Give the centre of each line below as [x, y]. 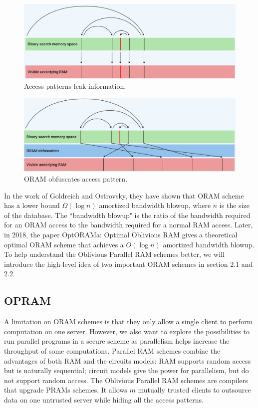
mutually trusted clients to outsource [194, 390]
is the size [234, 205]
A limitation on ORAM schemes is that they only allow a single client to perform [129, 321]
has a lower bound [32, 205]
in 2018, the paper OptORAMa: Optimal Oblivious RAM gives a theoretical [121, 235]
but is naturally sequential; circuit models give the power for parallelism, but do [127, 370]
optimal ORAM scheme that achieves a [64, 244]
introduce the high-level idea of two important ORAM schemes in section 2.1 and [129, 264]
